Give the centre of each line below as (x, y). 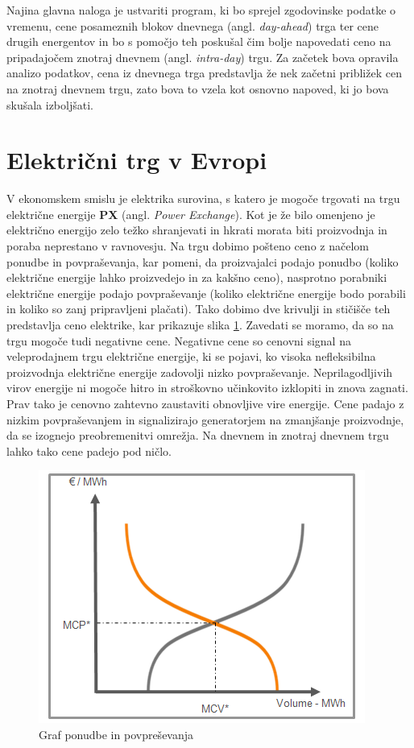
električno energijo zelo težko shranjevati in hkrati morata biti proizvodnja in (197, 230)
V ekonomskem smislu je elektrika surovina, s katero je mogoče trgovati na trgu (203, 198)
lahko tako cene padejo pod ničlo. (89, 450)
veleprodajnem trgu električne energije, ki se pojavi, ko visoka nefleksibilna (191, 356)
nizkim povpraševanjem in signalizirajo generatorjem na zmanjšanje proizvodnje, (205, 419)
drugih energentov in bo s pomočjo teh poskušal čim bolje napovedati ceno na (199, 41)
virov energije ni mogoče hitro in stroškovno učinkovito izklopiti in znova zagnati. (207, 388)
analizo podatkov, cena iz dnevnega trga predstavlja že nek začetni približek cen (204, 73)
